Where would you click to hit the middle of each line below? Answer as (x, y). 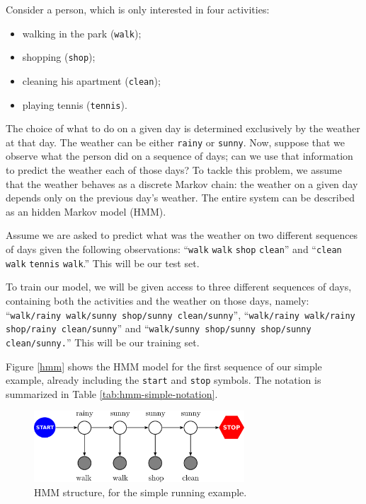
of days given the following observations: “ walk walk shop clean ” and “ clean (174, 249)
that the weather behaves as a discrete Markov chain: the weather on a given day (182, 183)
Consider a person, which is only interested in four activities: (138, 9)
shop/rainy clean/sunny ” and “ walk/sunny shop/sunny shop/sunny (159, 328)
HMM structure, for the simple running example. (141, 492)
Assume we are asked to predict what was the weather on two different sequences (182, 235)
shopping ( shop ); (59, 57)
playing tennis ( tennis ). (75, 104)
